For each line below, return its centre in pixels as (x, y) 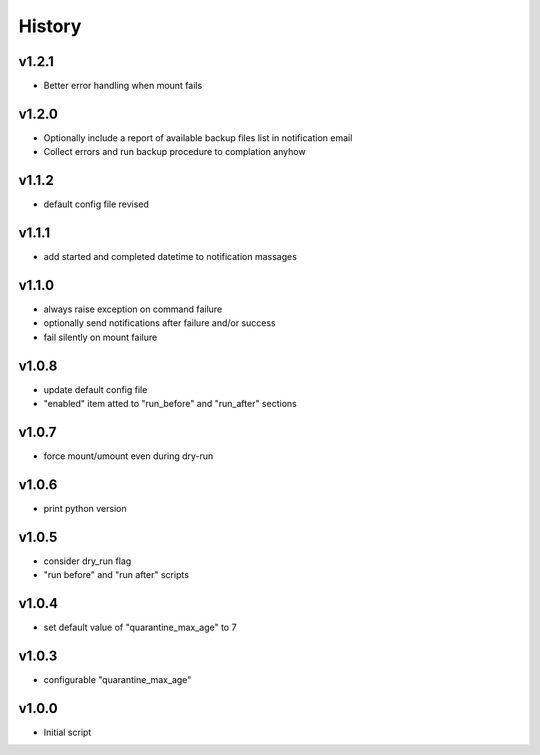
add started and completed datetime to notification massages (170, 257)
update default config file (95, 389)
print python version (85, 508)
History (50, 26)
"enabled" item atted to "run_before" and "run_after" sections (170, 404)
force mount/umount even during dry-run (128, 456)
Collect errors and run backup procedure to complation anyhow (174, 152)
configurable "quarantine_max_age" (117, 680)
